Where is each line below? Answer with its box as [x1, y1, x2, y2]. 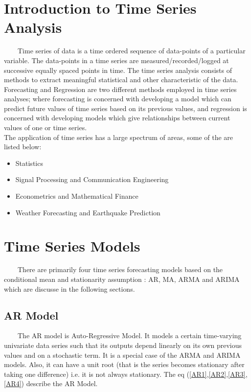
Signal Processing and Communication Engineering [15, 174, 169, 184]
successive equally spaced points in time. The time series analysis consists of [4, 65, 232, 75]
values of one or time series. [4, 122, 87, 133]
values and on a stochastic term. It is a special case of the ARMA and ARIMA [4, 349, 241, 360]
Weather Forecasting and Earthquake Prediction [15, 207, 160, 217]
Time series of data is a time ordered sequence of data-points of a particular [17, 46, 246, 56]
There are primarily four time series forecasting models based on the [17, 264, 223, 275]
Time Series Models [4, 236, 140, 256]
